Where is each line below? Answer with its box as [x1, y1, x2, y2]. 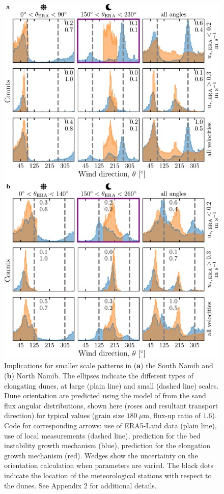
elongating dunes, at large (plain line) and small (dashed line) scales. [4, 380, 219, 391]
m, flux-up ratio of [143, 410, 201, 421]
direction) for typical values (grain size [4, 410, 124, 421]
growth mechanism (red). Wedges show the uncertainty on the [4, 450, 198, 460]
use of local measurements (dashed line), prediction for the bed [4, 430, 201, 441]
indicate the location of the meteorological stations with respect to [4, 470, 212, 480]
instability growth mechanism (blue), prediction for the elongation [4, 440, 211, 451]
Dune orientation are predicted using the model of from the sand [4, 390, 206, 401]
